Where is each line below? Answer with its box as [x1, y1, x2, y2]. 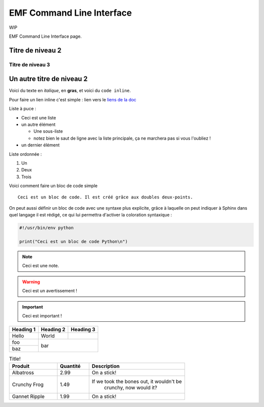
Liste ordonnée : [9, 151, 42, 157]
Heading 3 [71, 326, 95, 333]
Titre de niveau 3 [9, 61, 50, 68]
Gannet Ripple [12, 393, 45, 400]
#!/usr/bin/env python [19, 225, 74, 231]
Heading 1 [12, 326, 36, 333]
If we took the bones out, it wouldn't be [91, 378, 182, 384]
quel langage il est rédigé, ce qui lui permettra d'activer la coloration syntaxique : [9, 212, 172, 218]
